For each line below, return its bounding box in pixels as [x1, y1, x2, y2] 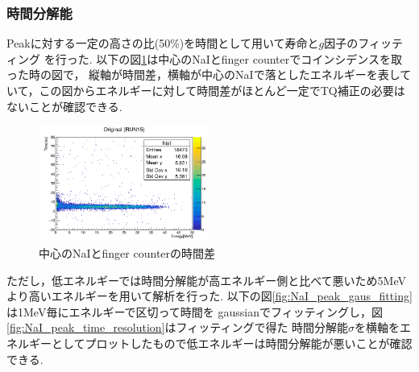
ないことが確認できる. [6, 97, 122, 114]
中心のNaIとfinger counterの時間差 [39, 245, 216, 262]
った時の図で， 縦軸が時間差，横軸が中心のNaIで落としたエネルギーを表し [6, 66, 400, 83]
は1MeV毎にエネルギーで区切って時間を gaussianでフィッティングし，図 [6, 303, 383, 320]
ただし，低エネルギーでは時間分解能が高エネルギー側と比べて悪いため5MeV [6, 271, 406, 288]
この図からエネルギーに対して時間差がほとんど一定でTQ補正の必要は [39, 82, 405, 98]
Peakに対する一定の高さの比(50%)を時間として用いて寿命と [6, 35, 319, 52]
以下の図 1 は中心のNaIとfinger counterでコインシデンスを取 [96, 50, 402, 67]
